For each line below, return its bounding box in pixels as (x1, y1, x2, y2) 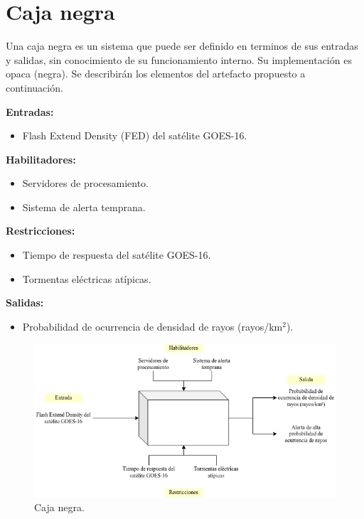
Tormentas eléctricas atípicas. (22, 271, 151, 286)
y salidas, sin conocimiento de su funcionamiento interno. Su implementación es (6, 52, 352, 67)
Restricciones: (6, 223, 75, 238)
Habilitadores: (6, 151, 76, 166)
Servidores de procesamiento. (22, 176, 149, 191)
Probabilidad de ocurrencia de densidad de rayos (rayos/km (22, 319, 283, 333)
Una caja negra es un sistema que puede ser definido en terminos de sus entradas (6, 38, 358, 53)
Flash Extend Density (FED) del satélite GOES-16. (22, 128, 247, 143)
